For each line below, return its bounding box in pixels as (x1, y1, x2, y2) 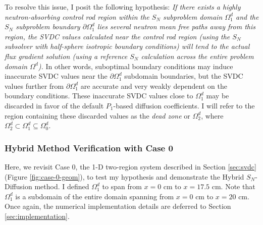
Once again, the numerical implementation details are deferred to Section (5, 201, 231, 211)
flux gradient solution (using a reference (5, 50, 128, 61)
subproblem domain (163, 11, 223, 22)
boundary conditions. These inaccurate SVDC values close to (5, 90, 193, 101)
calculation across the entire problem (141, 50, 254, 61)
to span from (102, 181, 142, 192)
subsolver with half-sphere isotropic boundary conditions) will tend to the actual (5, 41, 250, 51)
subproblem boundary (16, 21, 80, 32)
